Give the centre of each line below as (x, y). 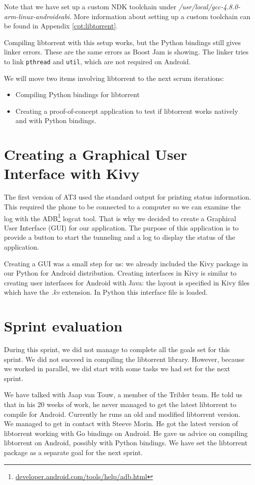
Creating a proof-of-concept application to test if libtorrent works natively (127, 111)
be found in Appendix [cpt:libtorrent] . (61, 26)
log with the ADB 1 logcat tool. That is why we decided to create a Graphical (120, 217)
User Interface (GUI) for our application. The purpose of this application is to (121, 227)
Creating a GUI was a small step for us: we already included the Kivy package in (126, 263)
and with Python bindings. (56, 120)
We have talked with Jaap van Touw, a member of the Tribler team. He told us (123, 395)
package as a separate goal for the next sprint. (74, 452)
